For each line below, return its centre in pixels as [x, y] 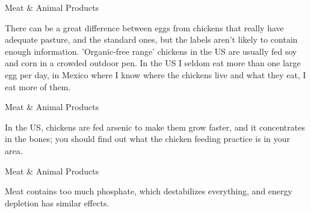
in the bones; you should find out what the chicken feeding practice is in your [147, 139]
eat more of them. [38, 86]
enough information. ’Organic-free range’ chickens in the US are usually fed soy [151, 51]
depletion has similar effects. [57, 202]
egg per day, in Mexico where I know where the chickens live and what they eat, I [155, 74]
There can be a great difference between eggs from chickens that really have [144, 27]
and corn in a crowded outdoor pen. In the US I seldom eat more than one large [153, 63]
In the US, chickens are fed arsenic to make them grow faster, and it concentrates [155, 127]
